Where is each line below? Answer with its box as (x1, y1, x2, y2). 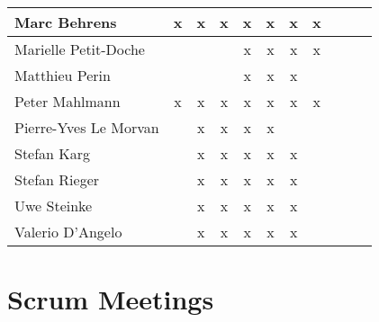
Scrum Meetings (7, 281, 214, 318)
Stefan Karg (14, 143, 91, 164)
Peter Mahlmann (14, 91, 121, 112)
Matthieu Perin (14, 65, 111, 85)
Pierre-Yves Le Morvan (14, 117, 159, 138)
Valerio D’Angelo (14, 221, 122, 242)
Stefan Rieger (14, 169, 100, 190)
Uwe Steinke (14, 195, 93, 216)
